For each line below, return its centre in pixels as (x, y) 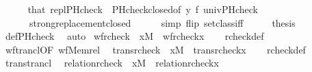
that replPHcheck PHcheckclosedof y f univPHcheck (143, 9)
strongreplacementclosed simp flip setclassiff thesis (162, 22)
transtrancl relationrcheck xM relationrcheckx (112, 63)
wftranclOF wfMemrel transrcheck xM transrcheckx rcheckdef (155, 49)
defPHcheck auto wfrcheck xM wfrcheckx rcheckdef (134, 36)
